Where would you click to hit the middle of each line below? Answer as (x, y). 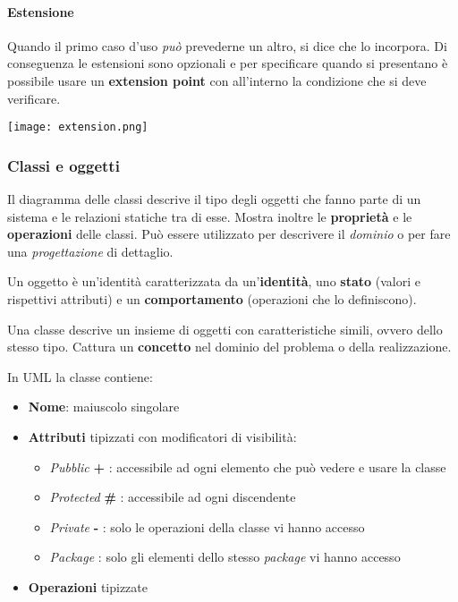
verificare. (34, 98)
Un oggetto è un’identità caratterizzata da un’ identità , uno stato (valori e (214, 281)
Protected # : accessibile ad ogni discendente (173, 497)
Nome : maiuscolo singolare (104, 407)
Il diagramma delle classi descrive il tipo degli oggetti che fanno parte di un (214, 199)
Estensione (41, 11)
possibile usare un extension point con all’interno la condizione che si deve (217, 80)
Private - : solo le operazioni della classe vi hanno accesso (207, 526)
